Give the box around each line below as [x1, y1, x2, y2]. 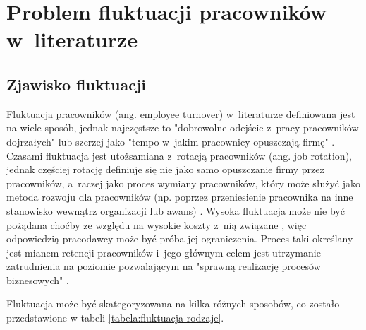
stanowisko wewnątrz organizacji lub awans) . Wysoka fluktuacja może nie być [6, 203, 345, 218]
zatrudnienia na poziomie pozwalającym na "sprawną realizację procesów [6, 259, 321, 273]
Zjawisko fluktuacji [6, 73, 147, 95]
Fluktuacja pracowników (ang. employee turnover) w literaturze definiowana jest [6, 106, 355, 121]
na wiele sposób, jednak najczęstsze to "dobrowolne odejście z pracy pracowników [6, 120, 359, 135]
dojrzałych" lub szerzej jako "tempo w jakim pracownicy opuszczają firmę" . [6, 134, 335, 148]
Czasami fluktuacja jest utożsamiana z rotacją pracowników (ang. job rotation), [6, 148, 352, 163]
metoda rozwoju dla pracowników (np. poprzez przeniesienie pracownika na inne [6, 189, 353, 204]
